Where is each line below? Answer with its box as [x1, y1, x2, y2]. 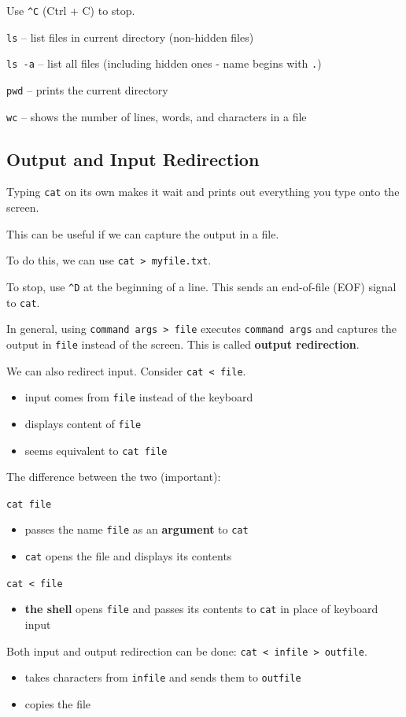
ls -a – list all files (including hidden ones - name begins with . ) [6, 55, 322, 72]
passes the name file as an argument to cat [24, 521, 249, 538]
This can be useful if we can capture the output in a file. [6, 225, 279, 242]
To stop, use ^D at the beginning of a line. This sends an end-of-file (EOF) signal [6, 278, 397, 294]
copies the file [24, 696, 91, 712]
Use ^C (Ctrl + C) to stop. [6, 2, 135, 18]
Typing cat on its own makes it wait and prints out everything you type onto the [6, 183, 400, 200]
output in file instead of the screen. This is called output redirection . [6, 335, 360, 352]
